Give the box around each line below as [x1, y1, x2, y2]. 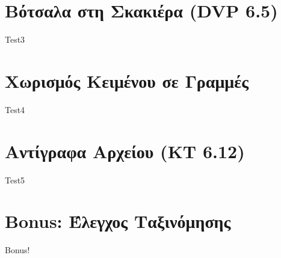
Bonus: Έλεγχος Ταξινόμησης [5, 209, 231, 233]
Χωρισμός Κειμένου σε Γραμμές [5, 68, 249, 93]
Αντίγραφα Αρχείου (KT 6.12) [5, 138, 245, 163]
